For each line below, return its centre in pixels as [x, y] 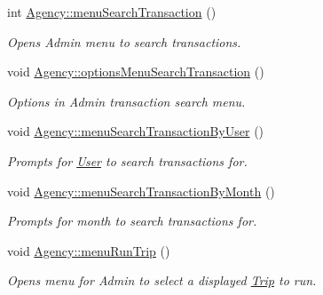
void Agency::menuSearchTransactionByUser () [136, 131]
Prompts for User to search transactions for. [127, 160]
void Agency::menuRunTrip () [89, 250]
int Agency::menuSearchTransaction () [112, 12]
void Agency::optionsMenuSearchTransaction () [136, 72]
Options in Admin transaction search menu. [126, 101]
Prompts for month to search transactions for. [132, 221]
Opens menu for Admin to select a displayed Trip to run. [162, 280]
